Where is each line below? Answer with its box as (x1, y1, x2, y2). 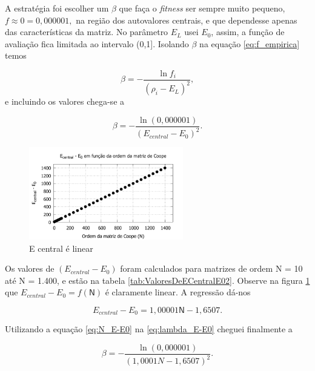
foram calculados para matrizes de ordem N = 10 (120, 262, 303, 275)
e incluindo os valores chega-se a (5, 95, 125, 108)
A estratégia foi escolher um (5, 2, 109, 14)
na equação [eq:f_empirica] (199, 37, 300, 50)
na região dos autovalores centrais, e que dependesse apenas (76, 13, 297, 26)
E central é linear (29, 241, 93, 254)
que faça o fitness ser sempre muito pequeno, (119, 2, 285, 14)
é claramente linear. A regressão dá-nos (105, 286, 251, 298)
